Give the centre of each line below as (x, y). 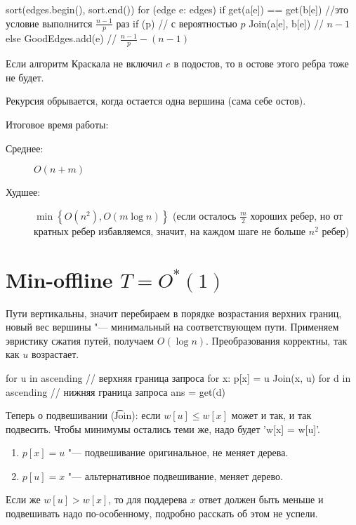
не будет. (25, 77)
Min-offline (59, 279)
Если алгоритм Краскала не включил (84, 64)
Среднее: (25, 148)
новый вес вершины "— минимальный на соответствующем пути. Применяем (172, 327)
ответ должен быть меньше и (261, 499)
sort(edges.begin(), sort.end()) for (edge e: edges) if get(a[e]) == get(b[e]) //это (177, 9)
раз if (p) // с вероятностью (177, 23)
